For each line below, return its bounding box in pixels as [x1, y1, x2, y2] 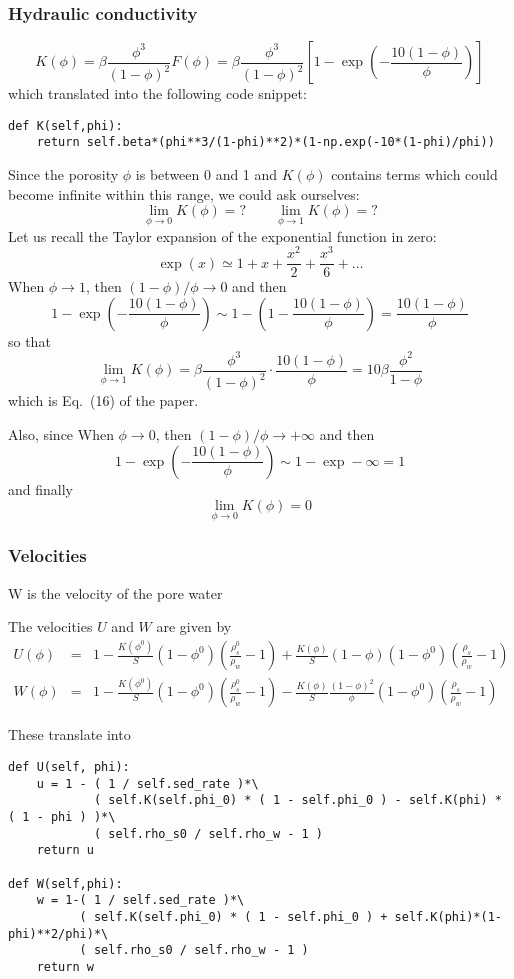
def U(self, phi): [8, 760, 130, 775]
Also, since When [8, 423, 114, 444]
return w [36, 959, 94, 974]
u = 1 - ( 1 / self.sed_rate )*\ [36, 776, 259, 791]
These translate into [8, 724, 131, 745]
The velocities [8, 616, 93, 637]
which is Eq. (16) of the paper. [8, 390, 199, 411]
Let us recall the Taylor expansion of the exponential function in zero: [8, 225, 437, 246]
